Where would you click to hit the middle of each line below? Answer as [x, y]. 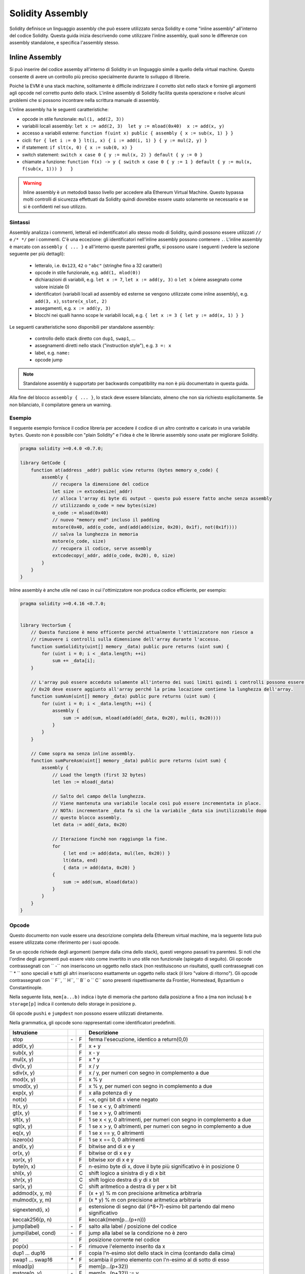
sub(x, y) [23, 1052]
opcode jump [49, 360]
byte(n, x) [24, 1166]
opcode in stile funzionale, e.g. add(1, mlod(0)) [88, 272]
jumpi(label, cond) [34, 1233]
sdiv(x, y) [24, 1073]
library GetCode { [43, 463]
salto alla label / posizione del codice [133, 1226]
